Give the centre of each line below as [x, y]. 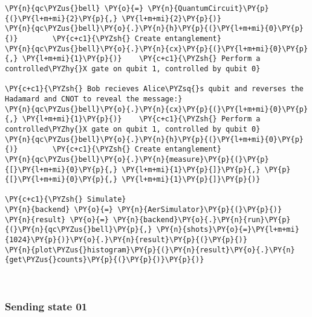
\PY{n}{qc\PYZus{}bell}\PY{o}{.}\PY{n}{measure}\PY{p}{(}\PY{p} [137, 159]
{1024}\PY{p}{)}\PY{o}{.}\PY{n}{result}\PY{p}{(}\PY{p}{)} [126, 240]
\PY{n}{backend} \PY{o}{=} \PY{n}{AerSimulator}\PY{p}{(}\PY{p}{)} [144, 210]
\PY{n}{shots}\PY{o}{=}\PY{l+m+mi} [228, 230]
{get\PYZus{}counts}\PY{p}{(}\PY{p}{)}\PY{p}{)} [105, 260]
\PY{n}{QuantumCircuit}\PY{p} [208, 8]
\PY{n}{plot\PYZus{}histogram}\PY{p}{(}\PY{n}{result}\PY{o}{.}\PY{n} [150, 250]
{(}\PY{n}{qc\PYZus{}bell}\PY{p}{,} [79, 230]
